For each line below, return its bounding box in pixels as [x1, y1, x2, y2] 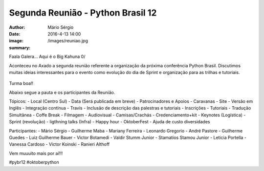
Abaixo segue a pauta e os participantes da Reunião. [9, 89, 115, 95]
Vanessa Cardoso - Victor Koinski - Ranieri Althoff [9, 141, 110, 147]
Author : [9, 24, 25, 30]
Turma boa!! [9, 80, 34, 86]
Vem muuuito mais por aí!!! [9, 150, 63, 156]
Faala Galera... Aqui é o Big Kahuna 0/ [9, 54, 86, 59]
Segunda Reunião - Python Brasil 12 [9, 7, 157, 18]
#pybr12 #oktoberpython [9, 159, 60, 165]
